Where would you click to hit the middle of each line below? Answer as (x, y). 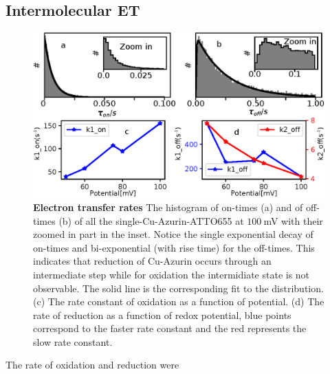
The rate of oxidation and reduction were (92, 365)
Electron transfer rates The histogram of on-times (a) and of (168, 207)
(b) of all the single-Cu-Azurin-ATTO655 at (151, 220)
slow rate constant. (73, 341)
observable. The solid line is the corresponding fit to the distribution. (178, 288)
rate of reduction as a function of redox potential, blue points (162, 315)
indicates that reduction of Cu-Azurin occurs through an (152, 261)
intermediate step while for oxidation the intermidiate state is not (172, 274)
